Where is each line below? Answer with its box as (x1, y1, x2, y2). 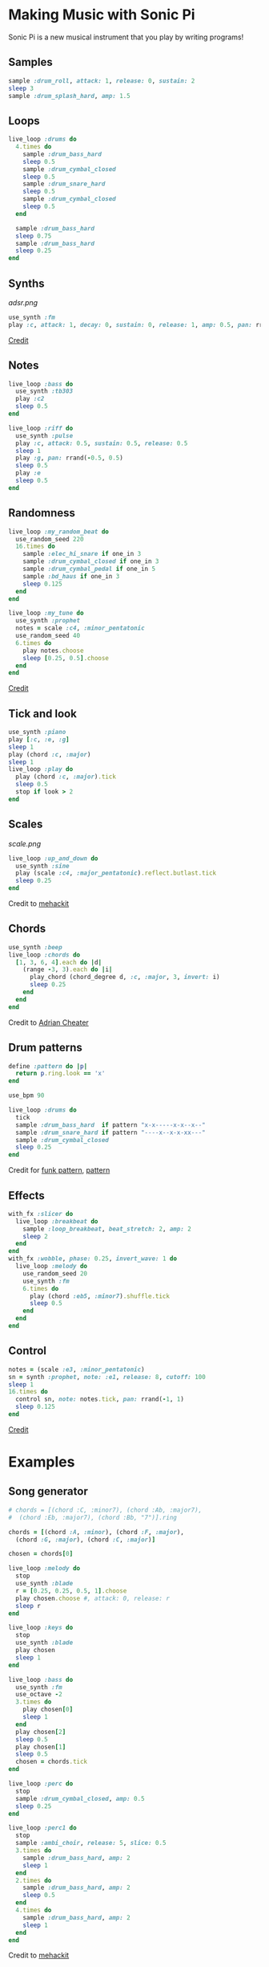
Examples (8, 1453, 75, 1471)
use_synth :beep (8, 943, 62, 951)
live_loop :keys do (8, 1624, 74, 1632)
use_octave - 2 (15, 1691, 62, 1699)
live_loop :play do (8, 765, 74, 773)
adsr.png (8, 298, 38, 307)
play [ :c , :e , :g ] (8, 735, 70, 744)
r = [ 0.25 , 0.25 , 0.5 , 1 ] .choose (15, 1586, 127, 1595)
